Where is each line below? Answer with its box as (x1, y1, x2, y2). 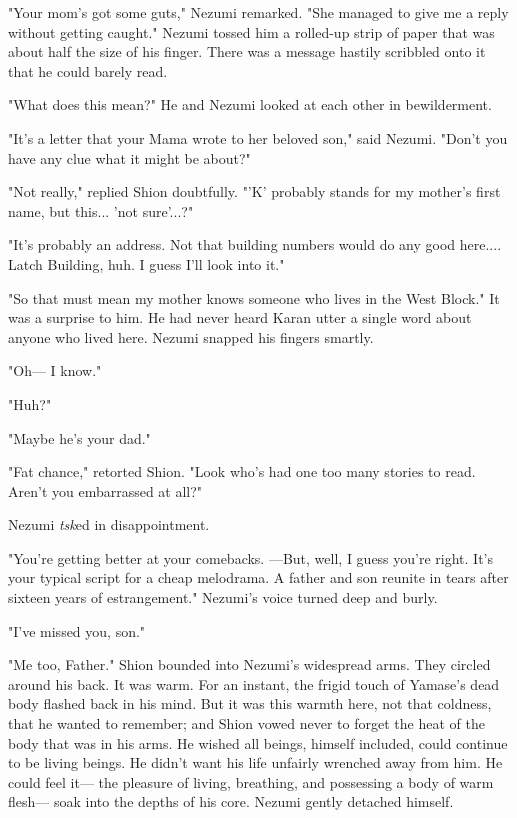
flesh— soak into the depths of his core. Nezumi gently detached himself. (8, 791, 454, 812)
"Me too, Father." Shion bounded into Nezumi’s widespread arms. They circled (8, 654, 491, 675)
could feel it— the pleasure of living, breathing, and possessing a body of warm (8, 771, 494, 792)
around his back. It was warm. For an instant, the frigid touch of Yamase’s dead (8, 673, 500, 694)
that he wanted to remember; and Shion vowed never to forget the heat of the (8, 713, 485, 734)
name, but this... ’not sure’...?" (8, 200, 194, 221)
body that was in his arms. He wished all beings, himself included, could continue (8, 732, 508, 753)
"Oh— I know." (8, 360, 102, 381)
